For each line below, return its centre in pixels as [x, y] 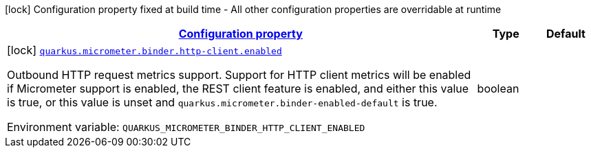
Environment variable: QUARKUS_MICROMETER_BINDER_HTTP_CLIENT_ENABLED [186, 127]
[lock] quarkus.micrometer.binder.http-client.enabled [144, 50]
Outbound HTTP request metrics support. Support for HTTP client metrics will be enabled [239, 75]
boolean [498, 89]
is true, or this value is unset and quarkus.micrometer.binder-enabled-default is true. [222, 102]
